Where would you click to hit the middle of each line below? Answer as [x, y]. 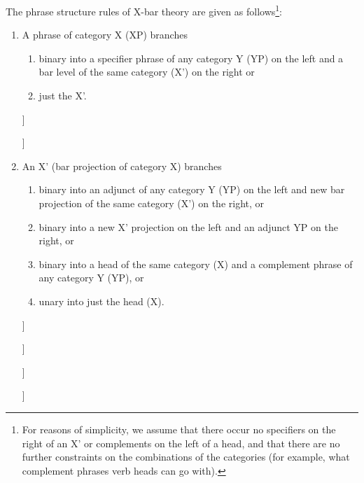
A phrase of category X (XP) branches [105, 35]
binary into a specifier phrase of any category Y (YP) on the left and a [191, 58]
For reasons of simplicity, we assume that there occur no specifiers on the [179, 429]
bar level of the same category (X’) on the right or [147, 72]
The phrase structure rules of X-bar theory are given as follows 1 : [144, 10]
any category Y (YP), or [91, 278]
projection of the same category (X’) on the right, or [152, 203]
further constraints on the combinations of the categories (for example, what [186, 457]
